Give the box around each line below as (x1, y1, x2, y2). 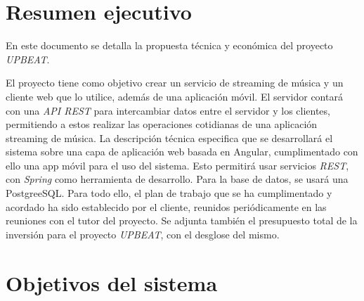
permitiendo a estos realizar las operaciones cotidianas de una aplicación (6, 117, 318, 132)
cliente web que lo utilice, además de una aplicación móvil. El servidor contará (6, 89, 343, 103)
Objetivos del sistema (6, 268, 218, 297)
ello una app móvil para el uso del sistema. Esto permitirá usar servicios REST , (6, 158, 349, 172)
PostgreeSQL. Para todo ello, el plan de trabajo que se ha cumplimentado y (6, 186, 332, 200)
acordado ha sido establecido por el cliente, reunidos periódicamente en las (6, 199, 327, 214)
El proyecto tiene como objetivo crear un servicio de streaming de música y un (6, 75, 344, 90)
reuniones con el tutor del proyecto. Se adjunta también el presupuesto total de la (6, 213, 358, 228)
